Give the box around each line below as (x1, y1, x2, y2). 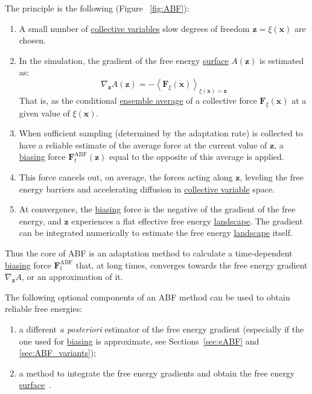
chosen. (19, 34, 46, 46)
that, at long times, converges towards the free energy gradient (75, 258, 308, 271)
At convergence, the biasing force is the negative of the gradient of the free (19, 203, 296, 215)
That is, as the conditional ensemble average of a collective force (19, 94, 257, 106)
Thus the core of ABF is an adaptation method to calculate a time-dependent (5, 246, 293, 259)
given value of (19, 106, 70, 119)
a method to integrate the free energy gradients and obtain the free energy (19, 366, 295, 379)
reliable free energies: (5, 302, 83, 315)
